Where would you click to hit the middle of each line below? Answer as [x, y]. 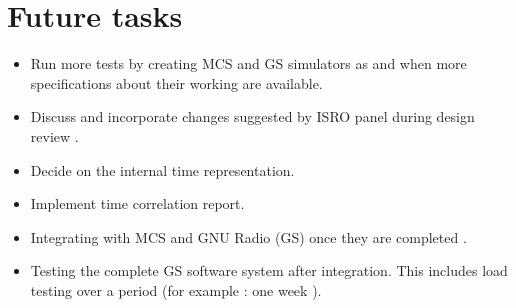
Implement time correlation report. [137, 203]
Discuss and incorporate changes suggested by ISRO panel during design [252, 116]
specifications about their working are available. [176, 82]
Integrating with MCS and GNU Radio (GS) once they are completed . [248, 236]
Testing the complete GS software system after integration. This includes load [269, 270]
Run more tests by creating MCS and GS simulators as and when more [248, 63]
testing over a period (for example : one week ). [176, 289]
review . [54, 135]
